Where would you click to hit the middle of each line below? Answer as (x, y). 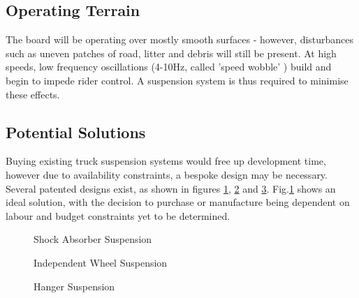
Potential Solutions (76, 132)
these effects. (33, 94)
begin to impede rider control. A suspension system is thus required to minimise (177, 80)
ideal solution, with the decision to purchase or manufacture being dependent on (178, 202)
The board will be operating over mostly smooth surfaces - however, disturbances (180, 39)
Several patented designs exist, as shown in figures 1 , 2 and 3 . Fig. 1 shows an (171, 188)
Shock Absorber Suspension (93, 239)
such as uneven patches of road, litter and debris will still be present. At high (171, 53)
